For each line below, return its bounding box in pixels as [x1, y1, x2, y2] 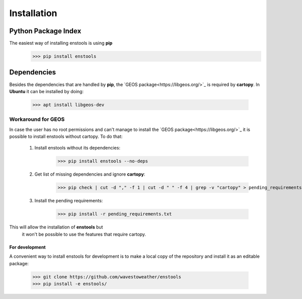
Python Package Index [9, 27, 82, 35]
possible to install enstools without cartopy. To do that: [9, 133, 123, 139]
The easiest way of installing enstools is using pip [9, 40, 113, 46]
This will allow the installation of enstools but [9, 224, 103, 230]
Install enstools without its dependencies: [34, 145, 121, 151]
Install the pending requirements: [34, 198, 103, 204]
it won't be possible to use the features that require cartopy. [22, 231, 146, 237]
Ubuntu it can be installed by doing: [9, 88, 84, 94]
